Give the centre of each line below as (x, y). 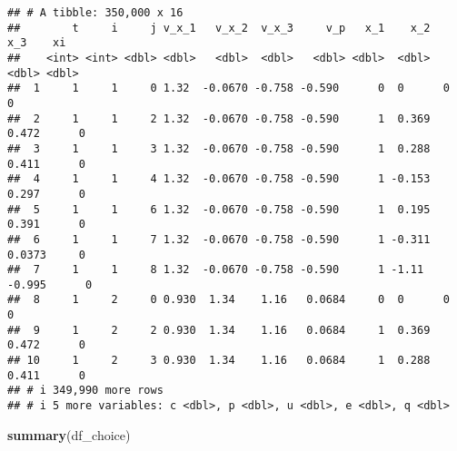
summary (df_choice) (69, 434)
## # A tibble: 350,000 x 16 (95, 13)
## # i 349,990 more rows (85, 391)
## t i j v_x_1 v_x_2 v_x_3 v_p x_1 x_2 (219, 28)
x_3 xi (37, 43)
